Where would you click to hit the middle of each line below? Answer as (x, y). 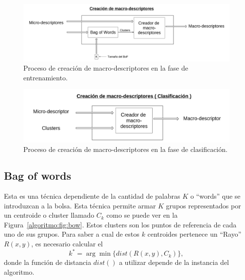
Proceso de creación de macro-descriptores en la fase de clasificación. (125, 149)
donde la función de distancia (48, 262)
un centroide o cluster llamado (49, 215)
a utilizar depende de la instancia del (174, 262)
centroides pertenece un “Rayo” (194, 234)
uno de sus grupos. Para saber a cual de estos (72, 234)
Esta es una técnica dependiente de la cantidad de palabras (92, 196)
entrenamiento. (46, 77)
